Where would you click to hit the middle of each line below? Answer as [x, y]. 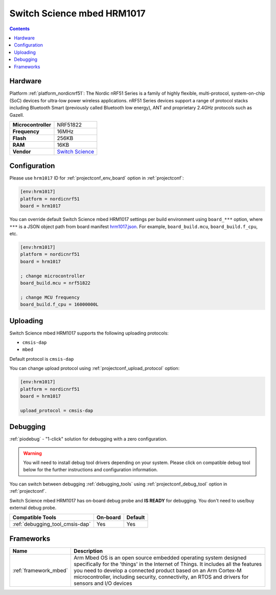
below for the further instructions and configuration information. [90, 470]
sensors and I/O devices [103, 583]
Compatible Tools [34, 518]
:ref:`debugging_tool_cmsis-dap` [52, 524]
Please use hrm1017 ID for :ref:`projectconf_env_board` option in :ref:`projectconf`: [97, 178]
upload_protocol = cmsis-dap [57, 410]
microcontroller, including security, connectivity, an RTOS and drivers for [161, 577]
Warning [32, 453]
